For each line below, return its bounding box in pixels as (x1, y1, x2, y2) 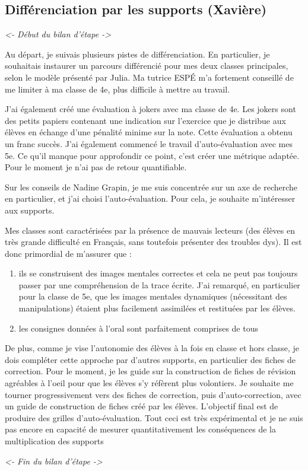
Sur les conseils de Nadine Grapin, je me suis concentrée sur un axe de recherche (5, 180, 298, 193)
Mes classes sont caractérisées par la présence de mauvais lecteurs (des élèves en (5, 224, 296, 236)
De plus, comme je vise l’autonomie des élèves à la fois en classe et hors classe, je (5, 342, 299, 354)
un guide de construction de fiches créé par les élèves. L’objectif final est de (5, 400, 278, 412)
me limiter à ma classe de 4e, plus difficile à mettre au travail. (5, 82, 230, 95)
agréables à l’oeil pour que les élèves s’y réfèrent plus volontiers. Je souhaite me (5, 377, 294, 389)
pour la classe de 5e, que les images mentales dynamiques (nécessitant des (18, 290, 287, 303)
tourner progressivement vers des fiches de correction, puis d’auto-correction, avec (5, 388, 301, 400)
